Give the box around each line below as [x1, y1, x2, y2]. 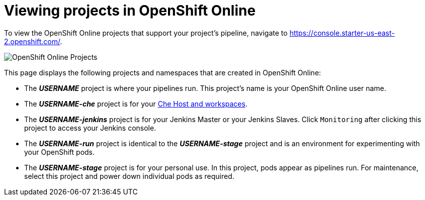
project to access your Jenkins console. [24, 123, 156, 132]
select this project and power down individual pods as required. [24, 171, 234, 180]
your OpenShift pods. [24, 147, 95, 156]
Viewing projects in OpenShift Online [4, 2, 256, 19]
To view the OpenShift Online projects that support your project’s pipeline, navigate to [4, 28, 288, 37]
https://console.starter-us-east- [289, 28, 395, 37]
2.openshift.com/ [4, 37, 60, 46]
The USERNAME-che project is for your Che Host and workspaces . [24, 99, 247, 108]
